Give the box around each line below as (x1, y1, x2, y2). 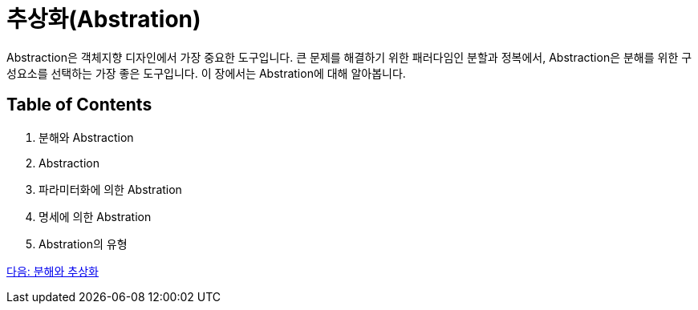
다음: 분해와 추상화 (6, 264, 99, 278)
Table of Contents (6, 95, 152, 115)
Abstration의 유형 (39, 236, 128, 251)
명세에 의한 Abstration (39, 209, 152, 223)
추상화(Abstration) (6, 6, 201, 33)
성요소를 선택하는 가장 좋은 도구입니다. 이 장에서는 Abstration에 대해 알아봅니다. (6, 66, 406, 80)
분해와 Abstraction (39, 130, 134, 144)
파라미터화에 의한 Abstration (39, 182, 182, 196)
